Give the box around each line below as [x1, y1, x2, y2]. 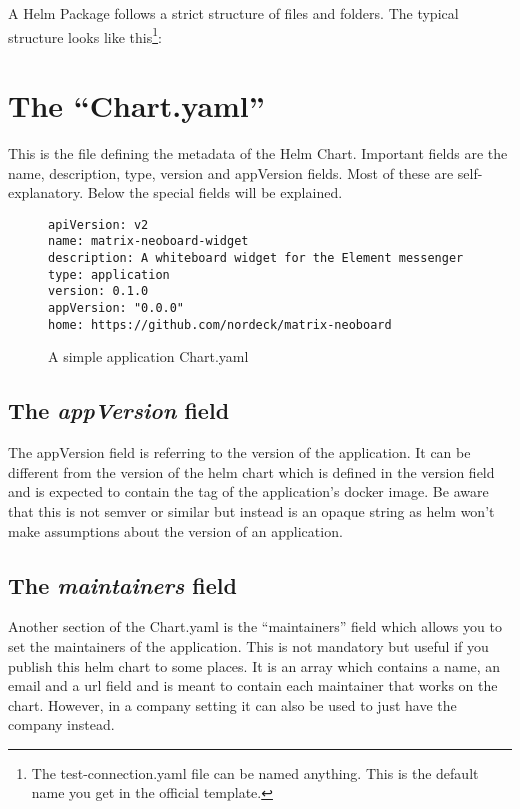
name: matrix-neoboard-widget [48, 234, 249, 249]
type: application [48, 267, 170, 282]
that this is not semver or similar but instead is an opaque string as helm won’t [8, 500, 495, 521]
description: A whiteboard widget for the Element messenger [48, 251, 464, 266]
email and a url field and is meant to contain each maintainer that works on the [8, 675, 498, 696]
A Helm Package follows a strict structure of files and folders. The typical [8, 3, 459, 23]
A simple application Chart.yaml [48, 346, 249, 367]
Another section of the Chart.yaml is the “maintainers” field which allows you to [8, 616, 502, 637]
